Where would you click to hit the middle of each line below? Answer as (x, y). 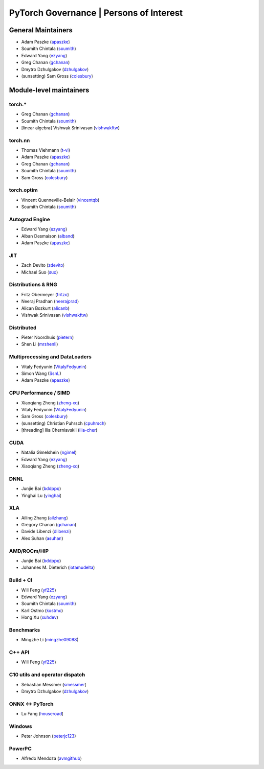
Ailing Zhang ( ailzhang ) (45, 518)
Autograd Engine (30, 219)
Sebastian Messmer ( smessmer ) (54, 684)
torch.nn (20, 140)
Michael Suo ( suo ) (40, 272)
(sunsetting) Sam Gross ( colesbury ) (57, 76)
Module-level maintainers (49, 90)
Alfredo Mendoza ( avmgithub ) (52, 758)
